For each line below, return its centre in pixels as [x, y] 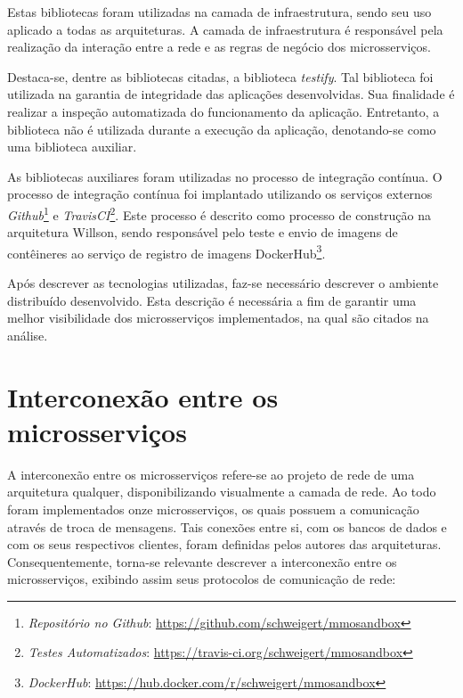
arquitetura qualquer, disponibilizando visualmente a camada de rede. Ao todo [222, 492]
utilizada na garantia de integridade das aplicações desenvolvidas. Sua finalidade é [231, 94]
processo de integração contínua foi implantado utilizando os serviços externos [220, 194]
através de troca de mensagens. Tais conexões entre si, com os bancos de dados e [227, 526]
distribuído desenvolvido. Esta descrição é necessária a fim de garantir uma [212, 300]
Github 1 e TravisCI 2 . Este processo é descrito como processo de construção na [219, 213]
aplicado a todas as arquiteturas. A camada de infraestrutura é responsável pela [225, 29]
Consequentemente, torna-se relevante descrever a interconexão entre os [202, 561]
